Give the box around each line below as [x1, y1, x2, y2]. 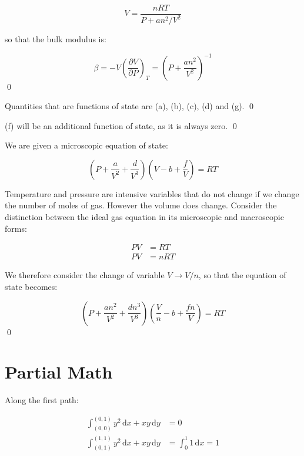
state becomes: [5, 280, 58, 292]
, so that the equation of [198, 269, 286, 281]
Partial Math [5, 360, 113, 384]
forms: [5, 222, 27, 234]
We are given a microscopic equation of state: [5, 139, 168, 151]
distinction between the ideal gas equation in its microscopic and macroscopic [5, 211, 284, 223]
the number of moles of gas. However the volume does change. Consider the [5, 199, 277, 211]
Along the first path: [5, 394, 79, 406]
